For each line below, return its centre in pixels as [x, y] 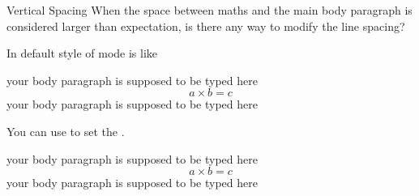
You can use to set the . [66, 131]
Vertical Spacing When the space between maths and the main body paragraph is [209, 10]
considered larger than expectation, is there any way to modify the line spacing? [206, 26]
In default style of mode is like [82, 53]
